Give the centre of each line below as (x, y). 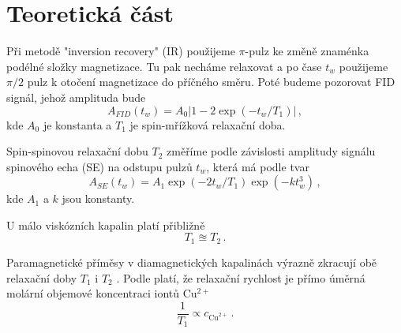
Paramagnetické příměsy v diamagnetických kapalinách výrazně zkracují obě (192, 262)
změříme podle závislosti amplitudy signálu (271, 151)
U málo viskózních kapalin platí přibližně (106, 224)
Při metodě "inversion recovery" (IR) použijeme (121, 51)
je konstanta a (77, 124)
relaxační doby (42, 277)
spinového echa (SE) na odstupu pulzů (99, 166)
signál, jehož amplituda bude (76, 97)
